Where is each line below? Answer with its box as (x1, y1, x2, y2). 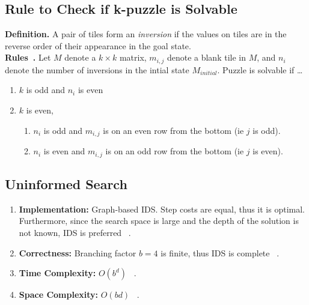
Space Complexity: (19, 288, 99, 301)
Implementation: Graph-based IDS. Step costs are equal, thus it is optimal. (19, 202, 305, 215)
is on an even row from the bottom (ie (103, 124, 244, 136)
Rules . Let (5, 51, 51, 64)
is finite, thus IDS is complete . (161, 246, 280, 259)
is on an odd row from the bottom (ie (105, 145, 244, 157)
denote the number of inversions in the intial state (5, 63, 189, 76)
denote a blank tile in (167, 51, 246, 64)
